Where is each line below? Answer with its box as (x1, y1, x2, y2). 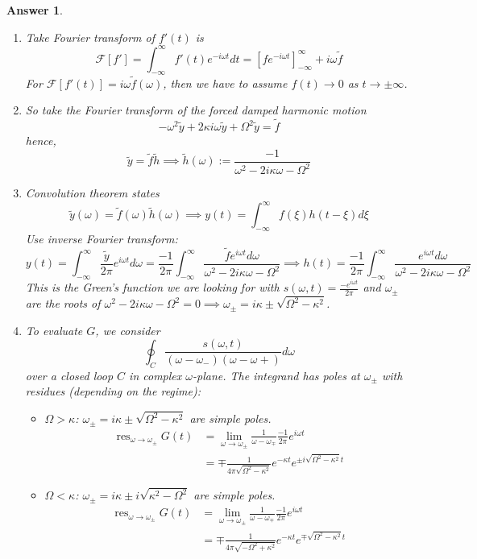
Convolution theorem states (25, 184, 160, 201)
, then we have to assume (163, 74, 288, 91)
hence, (25, 132, 56, 149)
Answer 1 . (6, 2, 63, 18)
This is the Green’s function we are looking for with (25, 279, 280, 296)
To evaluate (25, 321, 83, 338)
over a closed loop (25, 366, 114, 383)
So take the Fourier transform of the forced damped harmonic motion (25, 101, 367, 118)
